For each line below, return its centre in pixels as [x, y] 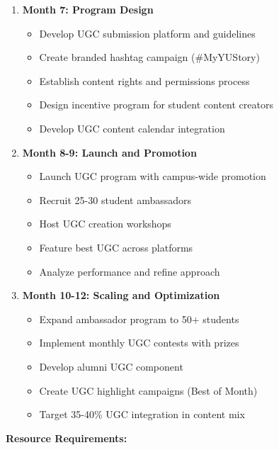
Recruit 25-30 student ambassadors [115, 199]
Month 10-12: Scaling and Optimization [121, 295]
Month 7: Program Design [88, 9]
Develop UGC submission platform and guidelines [147, 33]
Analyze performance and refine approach [130, 271]
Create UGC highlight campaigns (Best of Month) [148, 390]
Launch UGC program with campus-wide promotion [153, 176]
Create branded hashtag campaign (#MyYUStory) [149, 57]
